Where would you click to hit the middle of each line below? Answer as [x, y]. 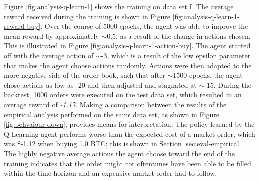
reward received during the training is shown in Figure [87, 16]
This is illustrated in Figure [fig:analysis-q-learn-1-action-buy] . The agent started [127, 46]
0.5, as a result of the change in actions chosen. [179, 36]
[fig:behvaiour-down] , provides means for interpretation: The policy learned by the [129, 124]
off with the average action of [49, 55]
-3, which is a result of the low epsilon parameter [176, 55]
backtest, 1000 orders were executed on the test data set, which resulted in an [123, 94]
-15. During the [228, 85]
